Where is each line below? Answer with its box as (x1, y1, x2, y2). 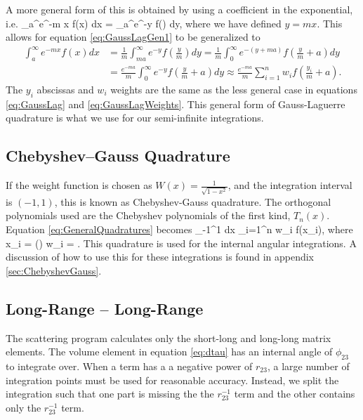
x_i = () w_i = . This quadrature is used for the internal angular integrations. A (6, 235, 357, 250)
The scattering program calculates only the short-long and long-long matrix (6, 330, 331, 345)
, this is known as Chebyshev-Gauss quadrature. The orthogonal (54, 194, 331, 209)
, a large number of (267, 358, 350, 373)
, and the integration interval (227, 178, 352, 192)
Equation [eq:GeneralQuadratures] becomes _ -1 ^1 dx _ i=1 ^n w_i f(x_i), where (6, 222, 353, 237)
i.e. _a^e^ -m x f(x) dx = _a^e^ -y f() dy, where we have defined (6, 15, 282, 30)
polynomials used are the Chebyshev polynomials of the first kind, (6, 208, 291, 223)
